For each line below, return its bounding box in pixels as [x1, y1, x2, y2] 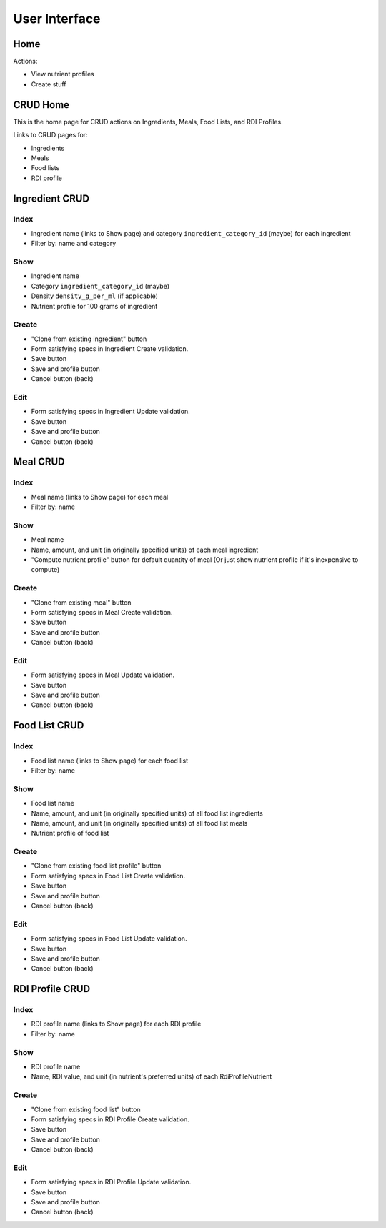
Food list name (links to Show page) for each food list [31, 756, 189, 765]
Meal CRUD [13, 456, 65, 468]
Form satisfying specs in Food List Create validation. [31, 871, 186, 880]
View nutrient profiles [31, 70, 94, 79]
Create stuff [31, 79, 67, 89]
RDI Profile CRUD [13, 983, 91, 995]
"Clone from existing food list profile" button [31, 861, 162, 870]
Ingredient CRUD [13, 192, 89, 204]
